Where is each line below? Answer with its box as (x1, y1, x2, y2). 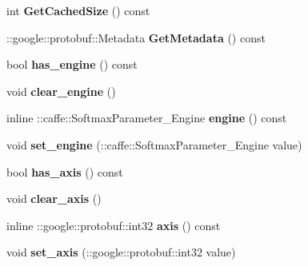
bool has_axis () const (6, 163, 123, 180)
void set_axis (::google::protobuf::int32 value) (6, 244, 236, 260)
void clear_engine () (6, 82, 116, 99)
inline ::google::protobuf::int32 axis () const (6, 216, 221, 233)
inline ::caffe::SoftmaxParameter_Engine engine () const (6, 109, 287, 126)
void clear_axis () (6, 190, 102, 207)
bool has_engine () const (6, 56, 138, 73)
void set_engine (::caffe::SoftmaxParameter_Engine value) (6, 136, 302, 153)
